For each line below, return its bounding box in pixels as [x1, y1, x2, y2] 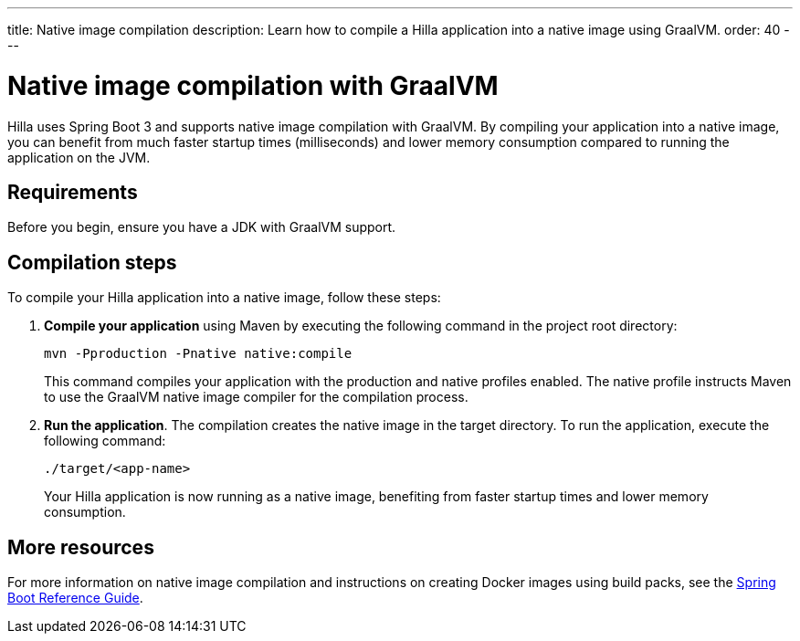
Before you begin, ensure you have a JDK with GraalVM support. [7, 219, 396, 236]
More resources [7, 535, 154, 559]
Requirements [7, 180, 138, 204]
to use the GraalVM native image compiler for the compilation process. [44, 389, 468, 405]
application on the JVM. [7, 149, 151, 165]
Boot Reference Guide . [7, 590, 143, 606]
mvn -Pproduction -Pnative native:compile [44, 346, 353, 362]
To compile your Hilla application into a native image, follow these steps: [7, 289, 441, 306]
